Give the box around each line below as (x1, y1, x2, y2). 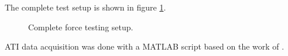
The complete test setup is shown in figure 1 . (5, 1, 166, 13)
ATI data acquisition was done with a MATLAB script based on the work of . (5, 40, 284, 52)
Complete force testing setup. (28, 20, 133, 33)
